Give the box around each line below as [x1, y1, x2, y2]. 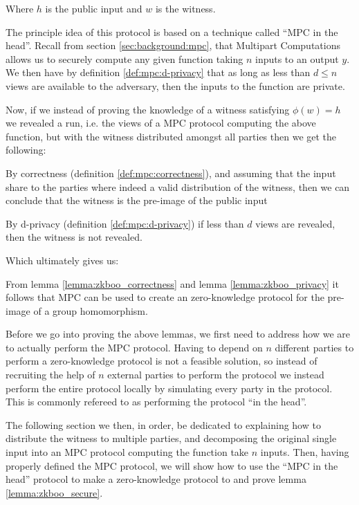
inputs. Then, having [260, 445, 349, 459]
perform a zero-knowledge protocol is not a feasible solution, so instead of [6, 353, 317, 368]
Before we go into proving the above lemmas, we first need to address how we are [6, 327, 350, 341]
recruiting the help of [6, 367, 95, 382]
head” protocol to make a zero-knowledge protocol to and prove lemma [6, 472, 306, 486]
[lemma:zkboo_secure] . [6, 485, 103, 499]
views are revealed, [255, 216, 335, 230]
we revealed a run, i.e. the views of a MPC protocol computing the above [6, 116, 316, 130]
